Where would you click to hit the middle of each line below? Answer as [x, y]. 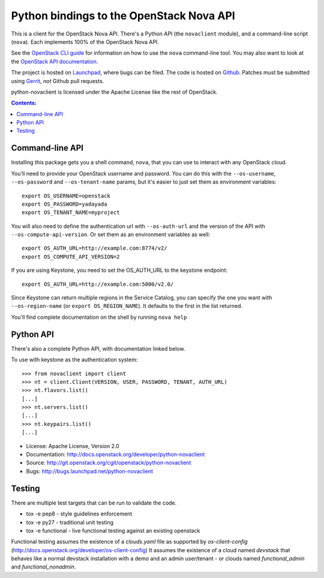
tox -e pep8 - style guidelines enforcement [79, 514]
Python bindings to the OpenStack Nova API [123, 16]
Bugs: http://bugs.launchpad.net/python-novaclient [89, 471]
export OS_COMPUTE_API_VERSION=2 [71, 257]
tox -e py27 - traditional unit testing [70, 522]
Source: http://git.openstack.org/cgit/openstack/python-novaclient [109, 463]
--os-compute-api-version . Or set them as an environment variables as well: [111, 235]
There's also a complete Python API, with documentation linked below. [98, 348]
